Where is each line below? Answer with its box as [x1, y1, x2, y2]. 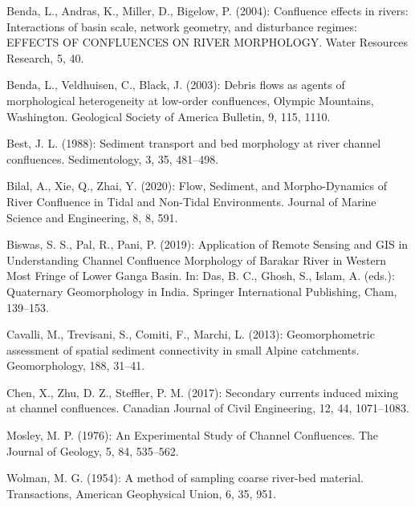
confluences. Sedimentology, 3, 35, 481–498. [6, 150, 219, 167]
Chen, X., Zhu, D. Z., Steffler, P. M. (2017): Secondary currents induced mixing [6, 383, 399, 400]
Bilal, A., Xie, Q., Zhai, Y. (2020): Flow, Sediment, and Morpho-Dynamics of [6, 177, 388, 194]
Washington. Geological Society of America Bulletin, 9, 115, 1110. [6, 107, 331, 124]
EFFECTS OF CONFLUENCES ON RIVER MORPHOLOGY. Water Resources [6, 34, 409, 51]
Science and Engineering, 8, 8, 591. [6, 209, 178, 225]
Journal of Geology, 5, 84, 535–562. [6, 442, 179, 459]
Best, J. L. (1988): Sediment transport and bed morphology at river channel [6, 135, 381, 152]
